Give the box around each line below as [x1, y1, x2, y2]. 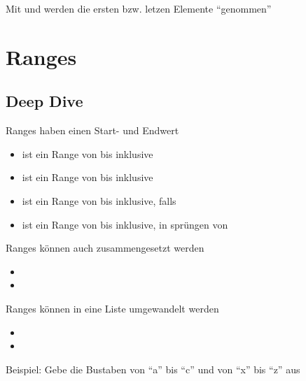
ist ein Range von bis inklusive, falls [22, 193, 176, 208]
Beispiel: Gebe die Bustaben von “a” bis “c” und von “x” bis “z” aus [6, 361, 300, 376]
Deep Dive [6, 90, 83, 112]
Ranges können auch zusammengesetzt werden [6, 240, 204, 255]
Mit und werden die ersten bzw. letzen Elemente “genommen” [6, 1, 272, 15]
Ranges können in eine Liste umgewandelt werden [6, 301, 219, 315]
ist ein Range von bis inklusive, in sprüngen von [22, 217, 228, 231]
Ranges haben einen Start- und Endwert [6, 123, 179, 138]
